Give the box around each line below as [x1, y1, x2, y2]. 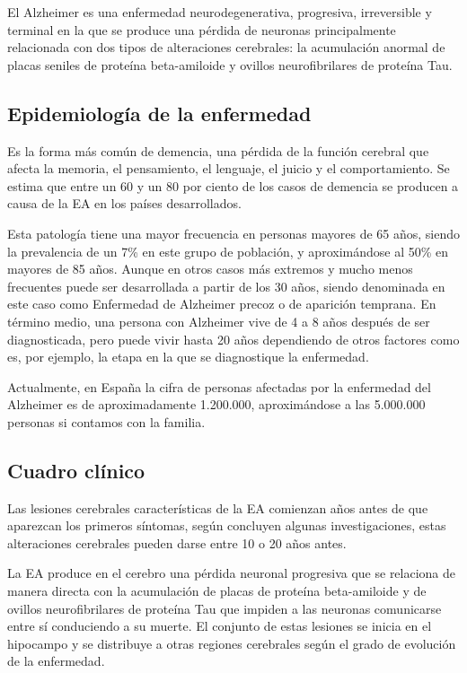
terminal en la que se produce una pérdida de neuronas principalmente [7, 20, 396, 39]
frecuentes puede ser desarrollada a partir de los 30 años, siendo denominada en [7, 276, 445, 295]
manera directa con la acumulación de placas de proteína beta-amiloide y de [7, 581, 427, 600]
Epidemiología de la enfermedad [7, 99, 312, 127]
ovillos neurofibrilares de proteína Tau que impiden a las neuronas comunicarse [7, 599, 442, 617]
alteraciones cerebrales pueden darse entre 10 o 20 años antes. [7, 533, 347, 552]
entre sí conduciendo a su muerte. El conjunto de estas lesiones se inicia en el [7, 616, 432, 635]
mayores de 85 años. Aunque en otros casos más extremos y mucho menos [7, 259, 413, 278]
